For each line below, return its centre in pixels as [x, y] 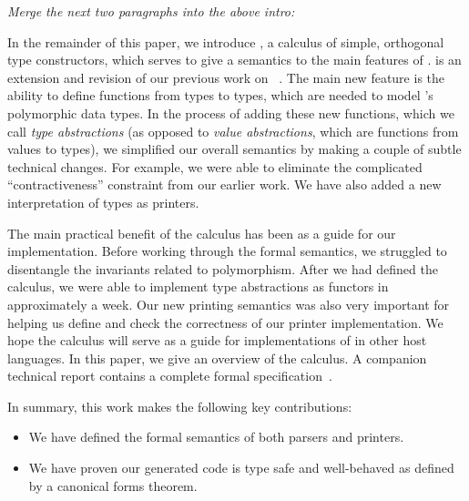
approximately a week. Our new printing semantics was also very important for [229, 304]
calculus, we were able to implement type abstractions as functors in [198, 286]
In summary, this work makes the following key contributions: [180, 406]
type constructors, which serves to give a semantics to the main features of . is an [234, 60]
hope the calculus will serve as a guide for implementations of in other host [217, 340]
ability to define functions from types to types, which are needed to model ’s [220, 95]
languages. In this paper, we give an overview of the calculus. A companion [217, 358]
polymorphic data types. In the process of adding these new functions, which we [231, 112]
